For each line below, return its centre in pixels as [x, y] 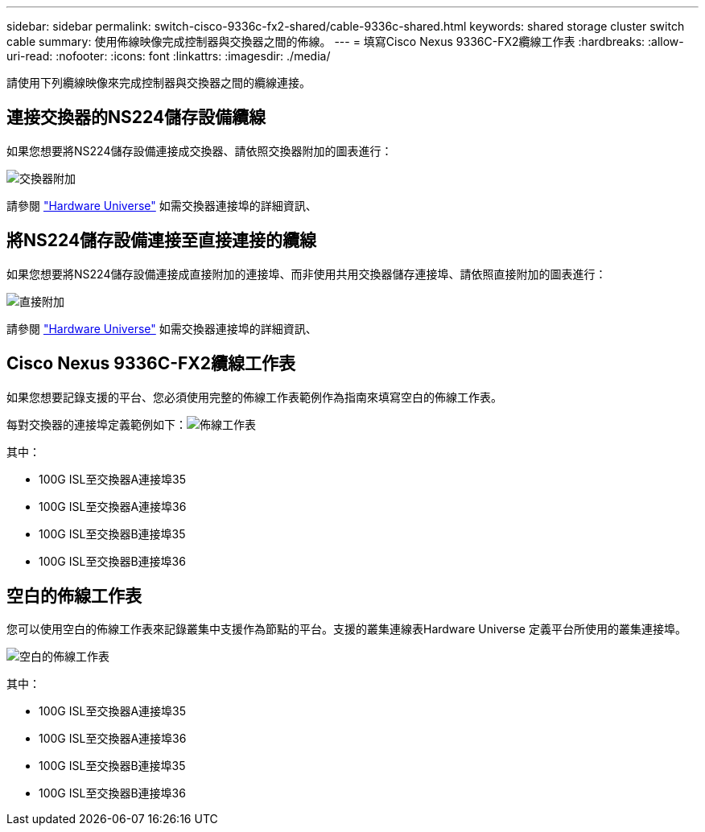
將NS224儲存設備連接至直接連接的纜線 [162, 241]
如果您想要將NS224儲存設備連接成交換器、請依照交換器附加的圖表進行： [200, 150]
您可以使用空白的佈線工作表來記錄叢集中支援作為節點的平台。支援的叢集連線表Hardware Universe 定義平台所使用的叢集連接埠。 [346, 629]
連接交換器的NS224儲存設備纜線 [136, 117]
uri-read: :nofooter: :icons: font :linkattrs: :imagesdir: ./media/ [169, 56]
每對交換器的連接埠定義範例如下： [97, 424]
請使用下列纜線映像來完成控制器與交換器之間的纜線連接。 [159, 82]
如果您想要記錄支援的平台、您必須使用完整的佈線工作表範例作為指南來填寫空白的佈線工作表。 [254, 397]
